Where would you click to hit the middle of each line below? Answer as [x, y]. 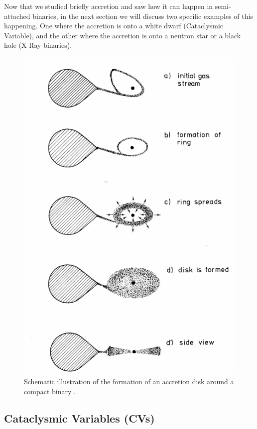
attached [17, 16]
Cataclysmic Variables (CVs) [79, 418]
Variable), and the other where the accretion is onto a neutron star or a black [123, 35]
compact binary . [50, 391]
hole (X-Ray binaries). [38, 45]
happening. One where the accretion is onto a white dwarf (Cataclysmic [114, 26]
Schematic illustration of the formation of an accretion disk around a [129, 381]
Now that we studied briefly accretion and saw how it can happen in [109, 6]
